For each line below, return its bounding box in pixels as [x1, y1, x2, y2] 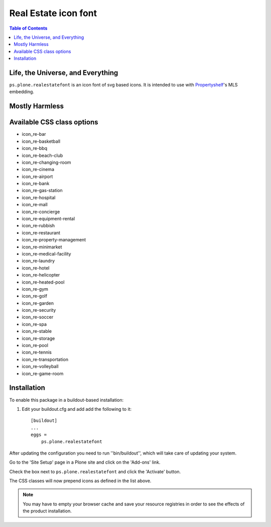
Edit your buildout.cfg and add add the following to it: [22, 406, 132, 412]
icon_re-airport [22, 173, 53, 180]
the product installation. [23, 508, 72, 514]
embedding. [9, 89, 35, 95]
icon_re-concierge [22, 209, 60, 215]
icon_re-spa [22, 321, 47, 327]
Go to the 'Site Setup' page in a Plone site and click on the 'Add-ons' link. [9, 459, 161, 465]
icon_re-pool [22, 342, 49, 348]
